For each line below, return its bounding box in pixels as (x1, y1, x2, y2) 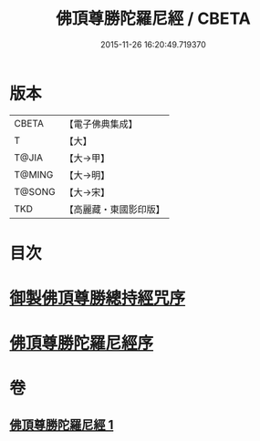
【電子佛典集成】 (64, 118, 139, 130)
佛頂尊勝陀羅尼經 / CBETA (56, 8, 251, 29)
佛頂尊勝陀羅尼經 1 (9, 416, 114, 433)
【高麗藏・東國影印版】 (64, 202, 166, 215)
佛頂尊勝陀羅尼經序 (9, 333, 154, 354)
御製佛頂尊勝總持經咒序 (9, 288, 186, 309)
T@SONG (14, 185, 57, 198)
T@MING (14, 168, 54, 180)
